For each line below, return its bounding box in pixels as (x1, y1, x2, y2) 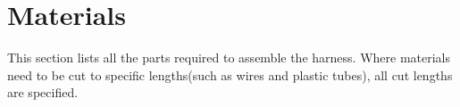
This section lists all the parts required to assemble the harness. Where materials (7, 48, 451, 67)
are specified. (7, 83, 79, 102)
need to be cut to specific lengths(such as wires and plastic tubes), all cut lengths (7, 65, 453, 84)
